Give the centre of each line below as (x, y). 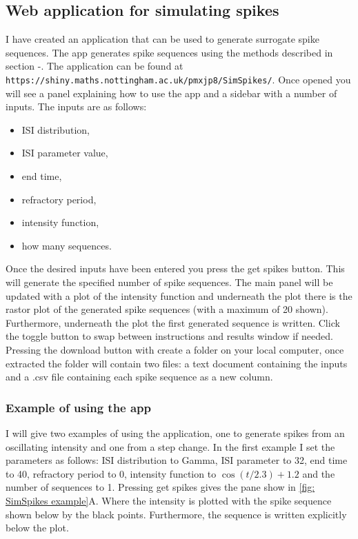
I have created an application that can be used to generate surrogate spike (162, 39)
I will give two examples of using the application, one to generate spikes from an (175, 433)
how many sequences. (67, 245)
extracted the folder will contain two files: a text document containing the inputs (177, 363)
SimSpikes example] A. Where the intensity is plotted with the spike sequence (169, 500)
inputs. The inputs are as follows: (76, 106)
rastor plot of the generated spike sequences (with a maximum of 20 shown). (167, 309)
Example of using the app (79, 407)
